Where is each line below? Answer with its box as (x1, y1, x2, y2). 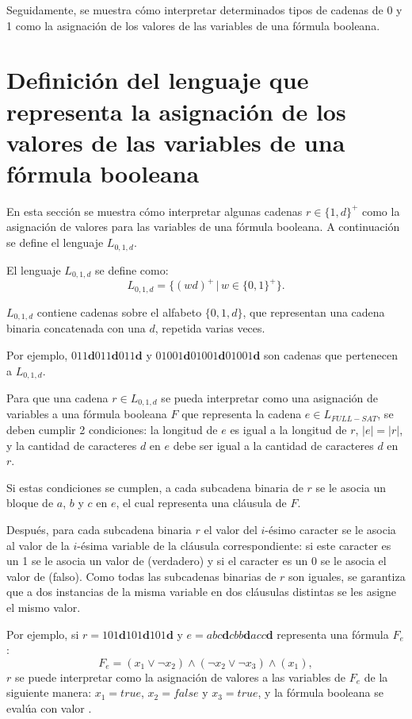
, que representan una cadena (242, 303, 385, 320)
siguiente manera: (6, 684, 92, 701)
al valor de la (6, 536, 70, 553)
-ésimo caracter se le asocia (265, 521, 396, 538)
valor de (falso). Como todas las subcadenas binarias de (6, 567, 277, 584)
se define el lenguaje (6, 234, 104, 251)
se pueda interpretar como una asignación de (161, 390, 379, 406)
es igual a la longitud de (230, 421, 347, 438)
